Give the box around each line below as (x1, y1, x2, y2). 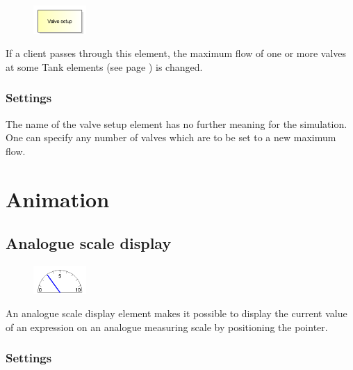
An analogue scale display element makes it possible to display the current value (6, 306, 347, 321)
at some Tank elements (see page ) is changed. (6, 59, 203, 74)
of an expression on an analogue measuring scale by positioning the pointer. (6, 319, 328, 334)
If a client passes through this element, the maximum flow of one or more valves (6, 46, 347, 61)
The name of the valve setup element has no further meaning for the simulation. (6, 116, 347, 131)
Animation (6, 184, 110, 213)
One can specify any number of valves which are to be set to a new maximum (6, 130, 336, 145)
